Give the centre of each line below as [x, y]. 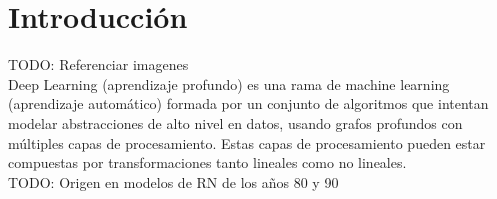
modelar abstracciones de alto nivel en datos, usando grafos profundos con [235, 122]
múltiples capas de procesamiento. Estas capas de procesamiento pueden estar [247, 142]
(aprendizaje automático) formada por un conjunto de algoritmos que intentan [248, 103]
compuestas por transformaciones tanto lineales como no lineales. [207, 162]
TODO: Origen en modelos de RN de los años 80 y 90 [173, 181]
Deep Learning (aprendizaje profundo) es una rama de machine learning [229, 83]
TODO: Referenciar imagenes [98, 64]
